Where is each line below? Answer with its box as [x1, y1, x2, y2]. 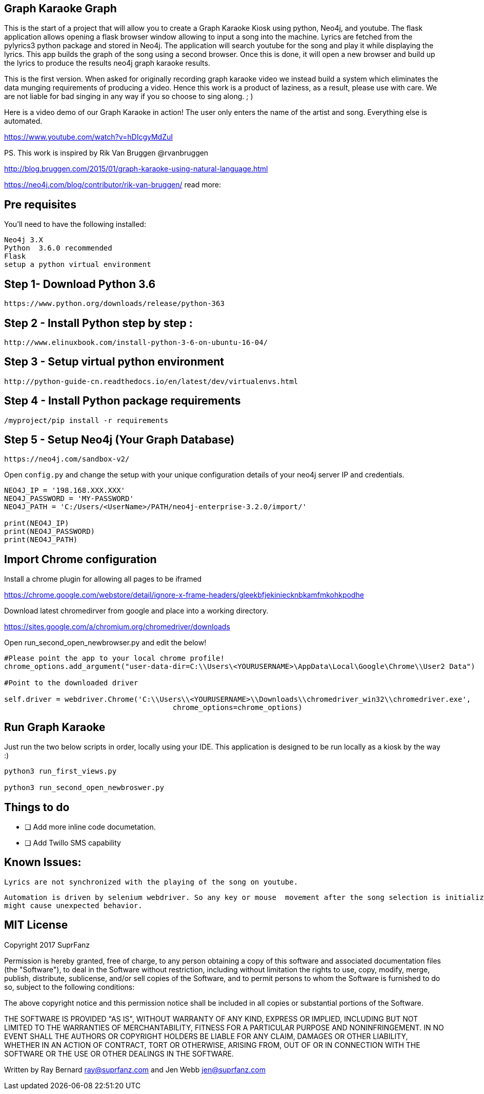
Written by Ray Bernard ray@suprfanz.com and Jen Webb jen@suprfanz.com [4, 1065, 266, 1074]
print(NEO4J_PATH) [4, 535, 78, 544]
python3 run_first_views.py [4, 767, 117, 776]
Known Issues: [4, 856, 82, 869]
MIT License [4, 918, 68, 932]
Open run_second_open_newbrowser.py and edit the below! [4, 638, 207, 647]
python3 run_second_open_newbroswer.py [4, 783, 164, 792]
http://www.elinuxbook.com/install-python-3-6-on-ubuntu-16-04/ [4, 338, 268, 347]
